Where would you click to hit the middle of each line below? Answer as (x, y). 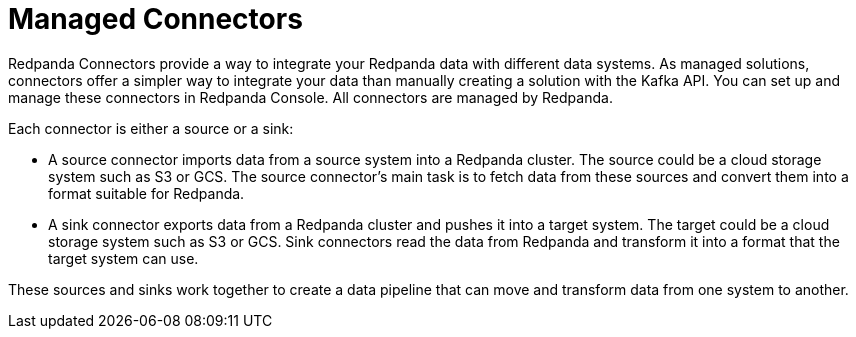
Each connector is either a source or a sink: (151, 128)
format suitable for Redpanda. (146, 193)
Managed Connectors (155, 19)
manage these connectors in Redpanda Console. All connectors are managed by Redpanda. (310, 97)
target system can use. (123, 258)
